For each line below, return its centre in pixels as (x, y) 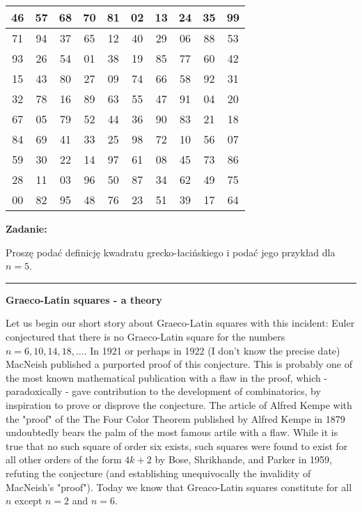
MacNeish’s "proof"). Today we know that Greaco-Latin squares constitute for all (179, 487)
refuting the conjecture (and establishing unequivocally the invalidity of (158, 473)
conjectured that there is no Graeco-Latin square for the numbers (145, 336)
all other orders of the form (64, 459)
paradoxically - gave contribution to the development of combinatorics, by (163, 391)
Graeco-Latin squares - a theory (84, 299)
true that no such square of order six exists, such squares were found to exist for (177, 445)
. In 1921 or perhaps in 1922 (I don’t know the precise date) (212, 350)
